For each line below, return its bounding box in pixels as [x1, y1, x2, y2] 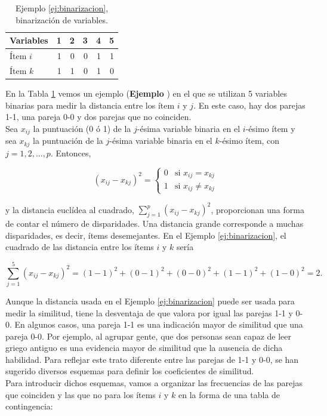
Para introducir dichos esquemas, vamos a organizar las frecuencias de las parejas [5, 377, 303, 389]
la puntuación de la [33, 134, 103, 147]
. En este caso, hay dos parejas [193, 98, 306, 111]
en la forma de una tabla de [178, 388, 280, 400]
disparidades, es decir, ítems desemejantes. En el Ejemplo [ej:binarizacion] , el [5, 229, 286, 241]
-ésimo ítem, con [219, 134, 280, 147]
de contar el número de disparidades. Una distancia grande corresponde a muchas [5, 217, 304, 230]
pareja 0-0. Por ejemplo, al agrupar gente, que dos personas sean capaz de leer [5, 329, 292, 342]
